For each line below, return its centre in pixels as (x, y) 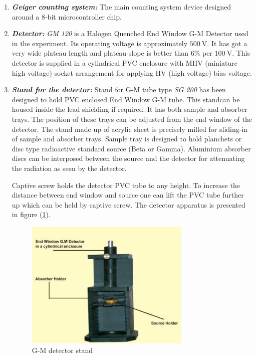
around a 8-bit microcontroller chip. (67, 16)
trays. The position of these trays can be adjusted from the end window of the (132, 119)
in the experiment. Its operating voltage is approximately (100, 43)
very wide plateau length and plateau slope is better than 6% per (112, 53)
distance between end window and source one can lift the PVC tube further (128, 195)
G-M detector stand (62, 350)
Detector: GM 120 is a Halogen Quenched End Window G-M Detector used (130, 33)
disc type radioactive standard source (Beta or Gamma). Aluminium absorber (131, 148)
